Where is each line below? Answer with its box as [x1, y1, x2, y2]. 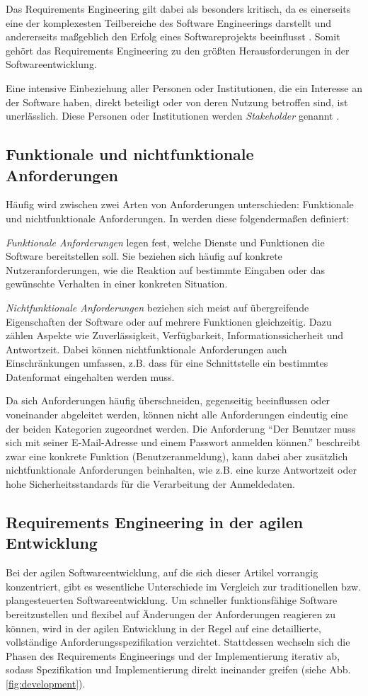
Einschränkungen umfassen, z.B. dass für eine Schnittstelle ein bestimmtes [6, 355, 328, 370]
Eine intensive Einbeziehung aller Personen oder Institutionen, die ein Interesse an [6, 80, 362, 95]
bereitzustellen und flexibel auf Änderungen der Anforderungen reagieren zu [6, 607, 335, 621]
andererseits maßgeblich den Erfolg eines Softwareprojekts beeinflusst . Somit [6, 29, 340, 44]
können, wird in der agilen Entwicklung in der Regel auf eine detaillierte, [6, 620, 321, 635]
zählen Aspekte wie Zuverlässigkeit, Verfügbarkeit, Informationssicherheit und [6, 328, 343, 343]
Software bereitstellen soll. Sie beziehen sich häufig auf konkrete [6, 249, 282, 263]
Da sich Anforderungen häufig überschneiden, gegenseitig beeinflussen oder [6, 393, 330, 408]
